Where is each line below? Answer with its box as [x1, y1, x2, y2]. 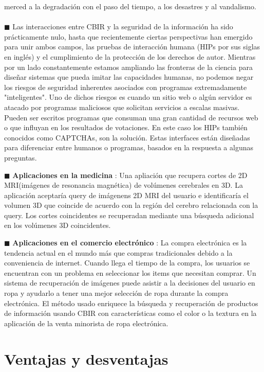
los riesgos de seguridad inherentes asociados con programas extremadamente [4, 81, 247, 92]
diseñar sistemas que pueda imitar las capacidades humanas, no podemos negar [4, 72, 254, 82]
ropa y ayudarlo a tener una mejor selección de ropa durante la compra [4, 288, 229, 298]
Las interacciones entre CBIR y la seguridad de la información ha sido [12, 21, 233, 32]
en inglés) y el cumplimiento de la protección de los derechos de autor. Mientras [4, 51, 256, 62]
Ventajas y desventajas [4, 348, 168, 369]
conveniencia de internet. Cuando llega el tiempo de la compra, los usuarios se [4, 257, 250, 268]
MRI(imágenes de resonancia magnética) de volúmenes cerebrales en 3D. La [4, 180, 243, 190]
